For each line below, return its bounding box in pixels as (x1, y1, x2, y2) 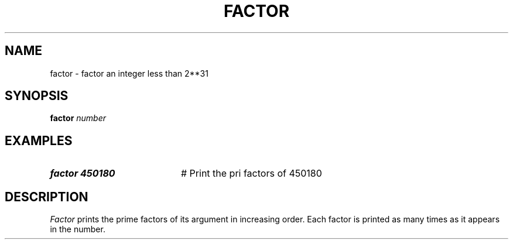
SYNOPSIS (5, 88, 69, 104)
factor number (50, 113, 107, 123)
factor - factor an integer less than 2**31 (50, 68, 208, 78)
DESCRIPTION (5, 189, 88, 204)
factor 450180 (50, 167, 115, 180)
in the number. (50, 224, 105, 235)
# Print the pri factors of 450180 (180, 167, 322, 180)
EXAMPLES (5, 133, 73, 148)
